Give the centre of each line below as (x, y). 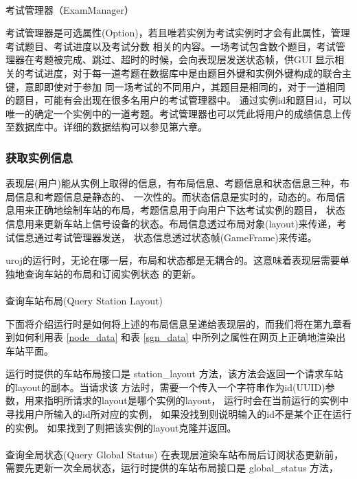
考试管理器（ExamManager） (70, 9)
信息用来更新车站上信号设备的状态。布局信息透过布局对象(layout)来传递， (171, 223)
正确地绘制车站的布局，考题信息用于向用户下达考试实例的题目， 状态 (189, 210)
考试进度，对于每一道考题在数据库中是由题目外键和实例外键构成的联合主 (188, 73)
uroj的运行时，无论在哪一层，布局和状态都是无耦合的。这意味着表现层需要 (173, 260)
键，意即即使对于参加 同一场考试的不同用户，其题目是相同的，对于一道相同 (175, 86)
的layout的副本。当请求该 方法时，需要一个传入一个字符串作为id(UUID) (165, 387)
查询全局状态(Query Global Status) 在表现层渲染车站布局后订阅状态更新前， (175, 454)
